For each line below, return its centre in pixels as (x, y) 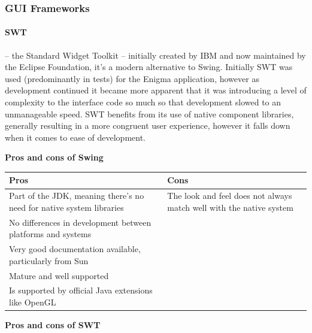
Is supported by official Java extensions (81, 290)
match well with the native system (230, 207)
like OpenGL (33, 302)
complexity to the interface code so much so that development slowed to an (143, 102)
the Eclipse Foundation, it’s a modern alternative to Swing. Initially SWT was (149, 67)
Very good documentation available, (75, 249)
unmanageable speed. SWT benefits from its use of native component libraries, (149, 113)
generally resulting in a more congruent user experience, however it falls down (148, 125)
